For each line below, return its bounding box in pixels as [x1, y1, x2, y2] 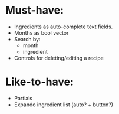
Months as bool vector [14, 29, 69, 36]
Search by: [14, 35, 41, 43]
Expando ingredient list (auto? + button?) [14, 101, 113, 108]
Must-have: [5, 4, 64, 17]
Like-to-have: [5, 75, 74, 89]
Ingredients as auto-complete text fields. [14, 23, 113, 30]
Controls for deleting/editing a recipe [14, 54, 104, 61]
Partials [14, 95, 33, 102]
